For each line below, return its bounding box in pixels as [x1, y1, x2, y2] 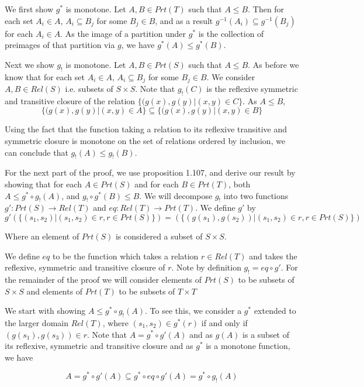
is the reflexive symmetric [206, 83, 298, 95]
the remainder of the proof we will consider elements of [5, 273, 202, 285]
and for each [134, 178, 179, 190]
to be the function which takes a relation [53, 249, 199, 262]
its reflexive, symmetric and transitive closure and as [5, 340, 193, 352]
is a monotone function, [206, 340, 290, 352]
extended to [254, 304, 296, 317]
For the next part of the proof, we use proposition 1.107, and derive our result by [5, 166, 296, 179]
